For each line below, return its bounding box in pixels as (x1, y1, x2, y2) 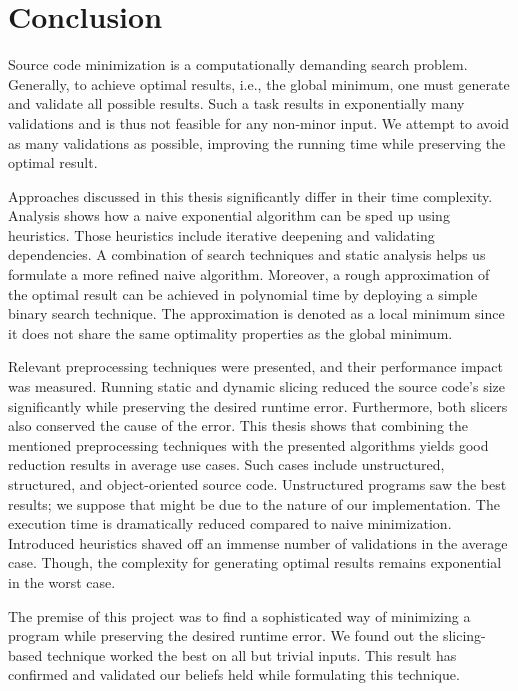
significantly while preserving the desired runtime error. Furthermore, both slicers (8, 395, 508, 416)
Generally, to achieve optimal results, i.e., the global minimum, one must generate (8, 73, 510, 94)
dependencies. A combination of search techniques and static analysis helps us (8, 244, 486, 265)
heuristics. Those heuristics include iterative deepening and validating (8, 224, 435, 245)
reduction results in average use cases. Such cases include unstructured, (8, 454, 445, 475)
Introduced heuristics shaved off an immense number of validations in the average (8, 532, 508, 553)
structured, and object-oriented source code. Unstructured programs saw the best (8, 474, 507, 494)
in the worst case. (8, 571, 116, 592)
